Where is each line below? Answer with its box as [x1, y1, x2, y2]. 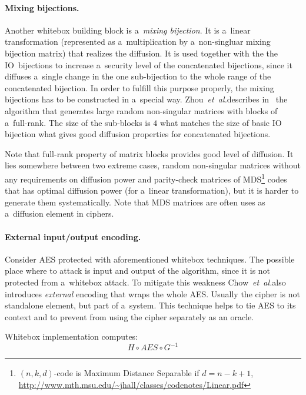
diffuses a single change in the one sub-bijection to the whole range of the [5, 70, 271, 82]
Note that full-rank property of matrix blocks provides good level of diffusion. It [5, 147, 294, 160]
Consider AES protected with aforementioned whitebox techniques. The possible [5, 253, 295, 265]
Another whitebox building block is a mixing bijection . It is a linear [5, 24, 251, 36]
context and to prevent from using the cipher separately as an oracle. [5, 310, 254, 323]
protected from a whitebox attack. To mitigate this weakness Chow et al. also [5, 275, 286, 288]
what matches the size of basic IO [160, 116, 282, 128]
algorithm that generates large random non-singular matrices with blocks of [5, 104, 278, 117]
